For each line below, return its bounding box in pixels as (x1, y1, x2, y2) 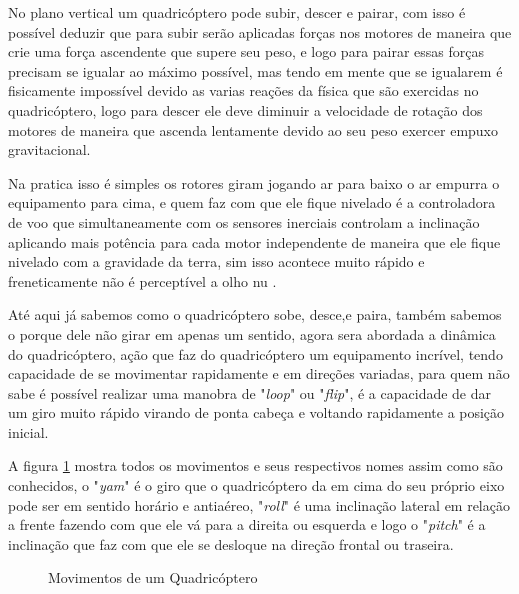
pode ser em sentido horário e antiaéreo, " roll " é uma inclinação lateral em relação (8, 494, 510, 515)
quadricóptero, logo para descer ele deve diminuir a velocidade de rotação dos (8, 99, 483, 120)
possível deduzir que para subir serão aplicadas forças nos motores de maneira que (8, 21, 512, 42)
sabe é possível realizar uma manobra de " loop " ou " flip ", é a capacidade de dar (8, 382, 492, 403)
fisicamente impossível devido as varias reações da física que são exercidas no (8, 80, 479, 101)
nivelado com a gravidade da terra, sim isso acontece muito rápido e (8, 251, 425, 272)
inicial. (8, 421, 49, 442)
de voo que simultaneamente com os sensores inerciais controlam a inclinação (8, 211, 480, 232)
